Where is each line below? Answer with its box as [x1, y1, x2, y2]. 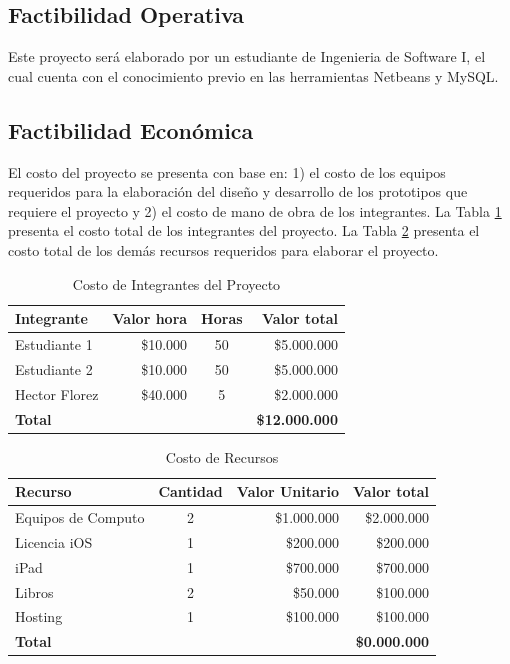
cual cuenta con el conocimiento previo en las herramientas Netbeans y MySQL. [8, 65, 499, 86]
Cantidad [158, 481, 223, 502]
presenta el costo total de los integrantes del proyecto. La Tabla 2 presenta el [8, 220, 480, 241]
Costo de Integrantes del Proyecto [72, 273, 281, 294]
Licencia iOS [15, 531, 93, 552]
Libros [15, 581, 54, 602]
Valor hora [112, 308, 188, 329]
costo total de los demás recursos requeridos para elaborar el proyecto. [8, 239, 439, 260]
